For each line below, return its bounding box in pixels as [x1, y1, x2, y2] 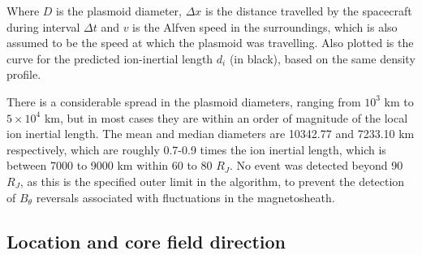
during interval [6, 18, 80, 35]
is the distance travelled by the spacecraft [205, 2, 412, 19]
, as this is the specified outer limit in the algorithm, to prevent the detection [19, 172, 405, 189]
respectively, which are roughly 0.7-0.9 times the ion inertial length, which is [6, 140, 386, 158]
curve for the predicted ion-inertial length [6, 50, 213, 67]
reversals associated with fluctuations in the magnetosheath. [36, 188, 335, 205]
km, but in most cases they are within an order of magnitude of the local [44, 109, 408, 126]
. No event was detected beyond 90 [230, 157, 403, 174]
